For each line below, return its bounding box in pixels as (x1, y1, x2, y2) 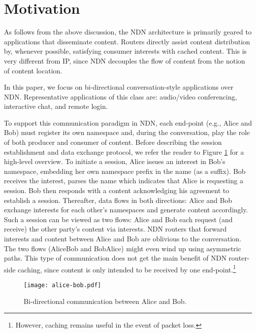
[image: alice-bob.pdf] (24, 282, 101, 289)
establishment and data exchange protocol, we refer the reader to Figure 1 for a (4, 146, 244, 157)
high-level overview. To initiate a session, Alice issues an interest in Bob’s (4, 156, 225, 166)
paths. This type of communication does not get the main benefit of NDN (4, 253, 226, 263)
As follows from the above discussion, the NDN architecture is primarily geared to (4, 27, 252, 37)
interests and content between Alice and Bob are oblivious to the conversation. (4, 233, 242, 243)
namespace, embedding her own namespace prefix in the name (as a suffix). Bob (4, 166, 246, 176)
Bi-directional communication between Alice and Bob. (24, 296, 187, 306)
